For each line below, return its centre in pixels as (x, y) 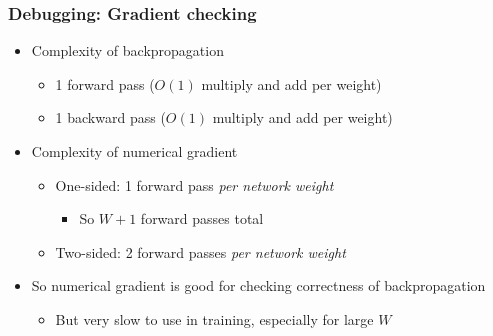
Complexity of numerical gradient (134, 151)
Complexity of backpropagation (127, 50)
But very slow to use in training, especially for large (214, 318)
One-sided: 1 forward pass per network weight (194, 184)
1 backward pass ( (110, 117)
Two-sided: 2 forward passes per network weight (200, 251)
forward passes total (202, 218)
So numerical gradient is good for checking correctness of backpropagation (258, 285)
